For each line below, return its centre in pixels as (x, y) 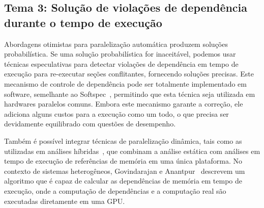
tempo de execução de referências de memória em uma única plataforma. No (123, 161)
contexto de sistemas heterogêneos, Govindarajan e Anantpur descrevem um (125, 171)
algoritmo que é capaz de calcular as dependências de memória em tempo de (123, 181)
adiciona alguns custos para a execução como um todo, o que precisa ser (116, 113)
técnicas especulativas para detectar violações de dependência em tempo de (121, 63)
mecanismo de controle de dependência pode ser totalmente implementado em (125, 83)
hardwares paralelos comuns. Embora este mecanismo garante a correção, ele (124, 104)
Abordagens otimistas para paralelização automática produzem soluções (116, 44)
